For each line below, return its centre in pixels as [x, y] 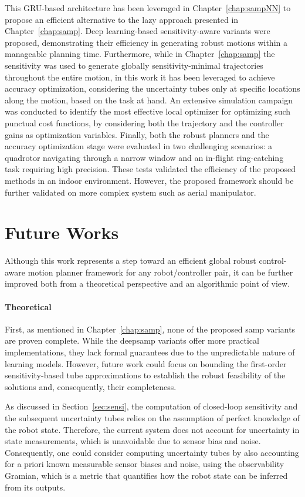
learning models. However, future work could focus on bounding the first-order [146, 363]
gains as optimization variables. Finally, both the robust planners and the [137, 134]
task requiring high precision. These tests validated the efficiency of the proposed [150, 169]
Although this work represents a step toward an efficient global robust [131, 261]
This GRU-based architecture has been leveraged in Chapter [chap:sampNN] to [148, 8]
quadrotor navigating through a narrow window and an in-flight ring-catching [144, 157]
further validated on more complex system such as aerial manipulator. [131, 192]
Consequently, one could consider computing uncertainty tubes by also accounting [152, 452]
